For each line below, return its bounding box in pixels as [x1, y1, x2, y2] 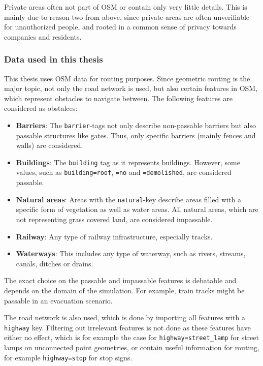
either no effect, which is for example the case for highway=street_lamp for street [4, 332, 259, 343]
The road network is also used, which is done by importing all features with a [4, 312, 245, 323]
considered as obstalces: [4, 103, 78, 113]
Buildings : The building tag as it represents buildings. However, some [16, 157, 240, 167]
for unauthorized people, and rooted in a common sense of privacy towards [4, 21, 237, 32]
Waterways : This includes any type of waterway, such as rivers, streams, [16, 248, 246, 259]
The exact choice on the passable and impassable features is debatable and [4, 275, 237, 286]
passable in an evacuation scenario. [4, 295, 113, 306]
